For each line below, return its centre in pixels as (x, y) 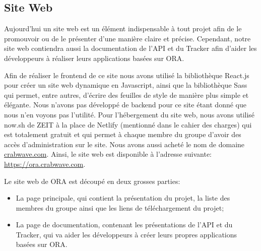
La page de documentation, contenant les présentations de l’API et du (124, 225)
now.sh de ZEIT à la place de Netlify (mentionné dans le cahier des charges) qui (128, 124)
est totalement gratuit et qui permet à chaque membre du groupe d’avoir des (123, 134)
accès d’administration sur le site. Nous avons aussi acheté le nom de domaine (124, 144)
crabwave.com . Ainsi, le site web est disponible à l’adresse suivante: (108, 154)
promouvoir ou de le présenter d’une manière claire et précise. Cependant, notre (127, 38)
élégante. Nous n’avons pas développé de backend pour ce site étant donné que (125, 105)
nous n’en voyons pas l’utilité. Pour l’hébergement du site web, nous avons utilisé (129, 114)
